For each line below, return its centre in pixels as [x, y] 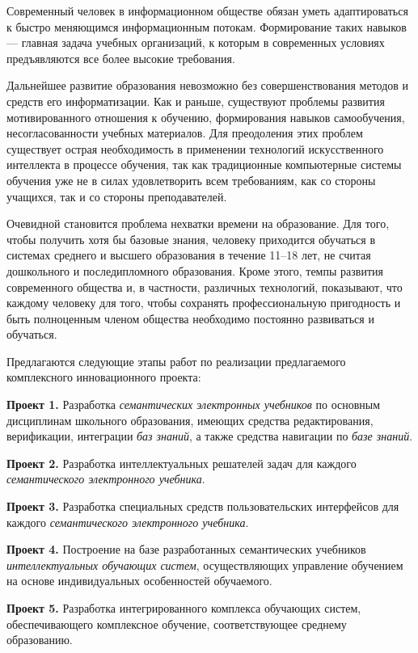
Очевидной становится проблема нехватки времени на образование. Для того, [198, 223]
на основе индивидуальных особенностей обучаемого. [139, 581]
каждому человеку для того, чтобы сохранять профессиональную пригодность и [204, 303]
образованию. [40, 640]
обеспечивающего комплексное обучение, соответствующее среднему [177, 624]
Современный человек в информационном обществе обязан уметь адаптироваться [207, 11]
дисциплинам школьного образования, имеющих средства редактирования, [190, 420]
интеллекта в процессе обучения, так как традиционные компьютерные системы [204, 164]
